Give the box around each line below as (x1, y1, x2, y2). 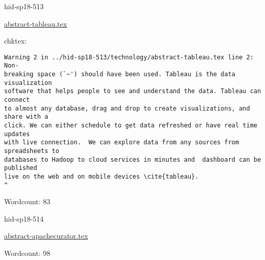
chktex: (4, 35, 27, 46)
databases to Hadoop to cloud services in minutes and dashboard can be (4, 156, 261, 163)
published (4, 164, 37, 172)
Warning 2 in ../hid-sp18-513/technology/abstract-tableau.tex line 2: (4, 53, 254, 61)
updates (4, 130, 30, 138)
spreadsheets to (4, 147, 59, 155)
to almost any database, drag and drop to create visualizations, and (4, 104, 250, 112)
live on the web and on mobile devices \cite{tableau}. (4, 172, 199, 180)
